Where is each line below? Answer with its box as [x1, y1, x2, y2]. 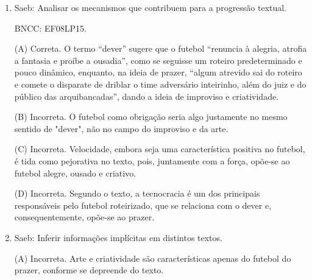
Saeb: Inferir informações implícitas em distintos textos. [14, 231, 222, 243]
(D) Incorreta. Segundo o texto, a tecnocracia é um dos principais [14, 187, 260, 200]
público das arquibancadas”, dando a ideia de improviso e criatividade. [14, 89, 279, 102]
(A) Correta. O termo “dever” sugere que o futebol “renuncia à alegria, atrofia [14, 42, 307, 55]
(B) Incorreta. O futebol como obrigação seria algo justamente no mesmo [14, 110, 288, 123]
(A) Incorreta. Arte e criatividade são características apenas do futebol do [14, 251, 291, 264]
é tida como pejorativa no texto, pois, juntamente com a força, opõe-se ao [14, 154, 290, 167]
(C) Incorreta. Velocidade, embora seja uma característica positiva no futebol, [14, 142, 305, 155]
